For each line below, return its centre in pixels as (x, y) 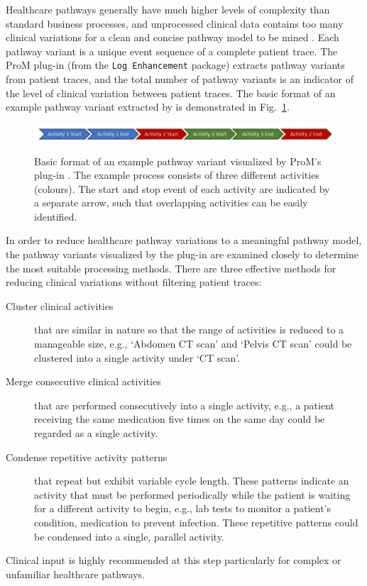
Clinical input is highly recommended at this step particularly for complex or (174, 560)
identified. (56, 216)
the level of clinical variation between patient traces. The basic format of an (171, 93)
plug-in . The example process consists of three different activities (177, 175)
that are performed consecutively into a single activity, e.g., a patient (184, 405)
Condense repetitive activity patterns (87, 457)
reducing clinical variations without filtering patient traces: (134, 282)
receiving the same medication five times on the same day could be (180, 419)
